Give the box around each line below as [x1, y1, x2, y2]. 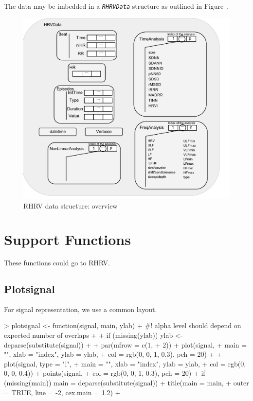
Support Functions [4, 229, 131, 249]
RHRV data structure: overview [23, 201, 118, 211]
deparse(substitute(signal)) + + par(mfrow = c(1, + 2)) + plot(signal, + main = [4, 339, 247, 349]
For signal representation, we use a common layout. [4, 304, 157, 314]
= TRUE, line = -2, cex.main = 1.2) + [4, 387, 121, 397]
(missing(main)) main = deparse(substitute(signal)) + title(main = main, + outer [4, 377, 249, 387]
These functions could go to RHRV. [4, 258, 110, 268]
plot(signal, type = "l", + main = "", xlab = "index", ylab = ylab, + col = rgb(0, [4, 358, 246, 368]
